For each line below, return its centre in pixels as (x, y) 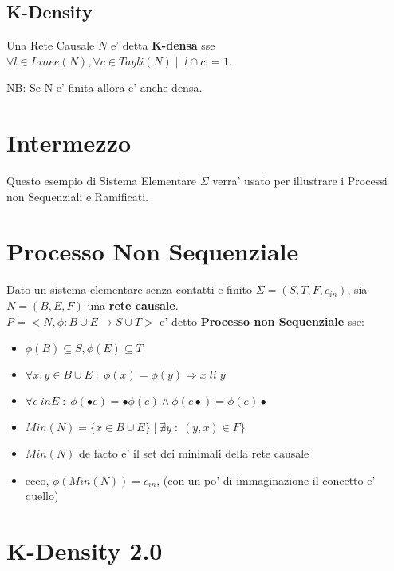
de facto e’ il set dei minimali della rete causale (194, 453)
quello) (42, 496)
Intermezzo (69, 143)
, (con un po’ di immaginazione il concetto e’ (266, 480)
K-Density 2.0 (85, 551)
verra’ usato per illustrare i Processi (300, 181)
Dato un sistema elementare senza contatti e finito (130, 289)
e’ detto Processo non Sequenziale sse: (262, 321)
